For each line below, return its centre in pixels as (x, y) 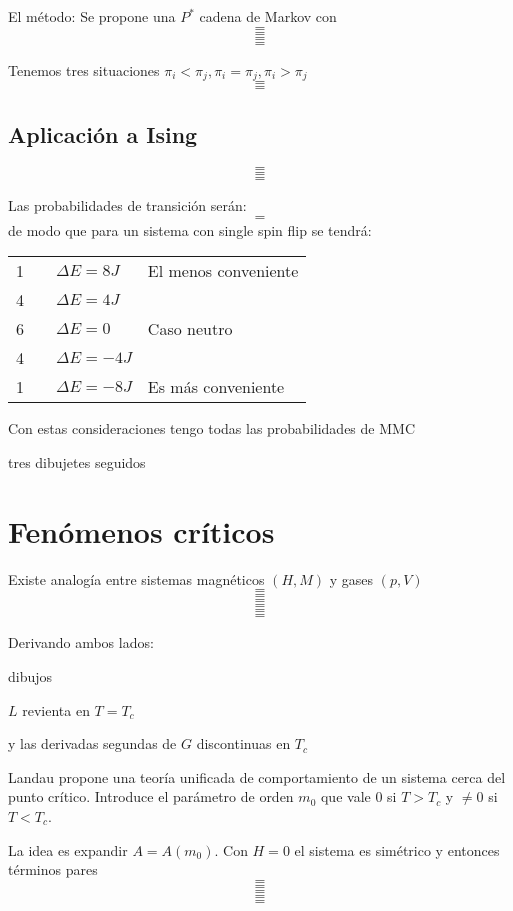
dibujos (30, 675)
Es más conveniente (216, 387)
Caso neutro (190, 329)
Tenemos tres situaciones (84, 69)
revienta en (56, 709)
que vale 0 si (358, 796)
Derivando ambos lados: (81, 642)
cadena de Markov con (268, 16)
